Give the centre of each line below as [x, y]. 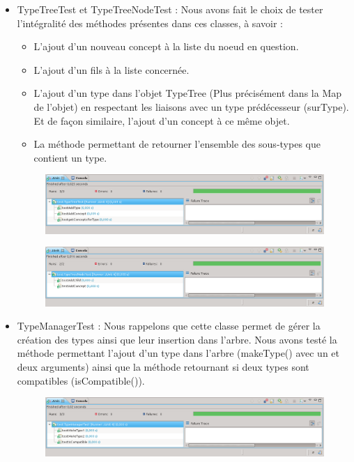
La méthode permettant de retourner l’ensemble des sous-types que [177, 144]
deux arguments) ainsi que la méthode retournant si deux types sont [163, 367]
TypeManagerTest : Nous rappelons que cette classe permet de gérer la [169, 326]
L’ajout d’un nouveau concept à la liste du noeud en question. [166, 46]
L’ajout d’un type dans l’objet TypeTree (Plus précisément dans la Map [188, 93]
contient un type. [70, 157]
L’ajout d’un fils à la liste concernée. [111, 69]
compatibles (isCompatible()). [81, 380]
